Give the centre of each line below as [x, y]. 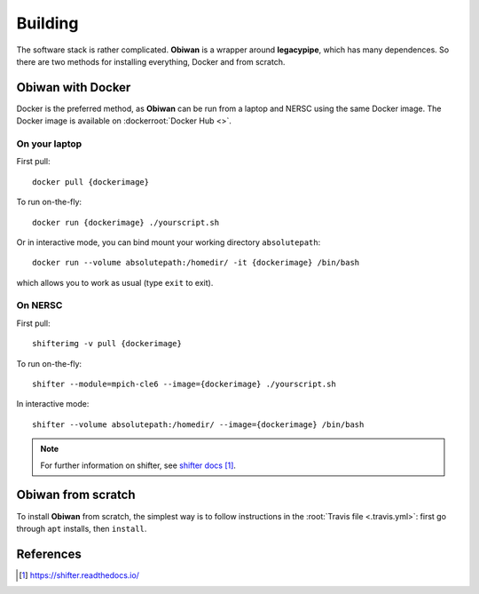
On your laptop [49, 144]
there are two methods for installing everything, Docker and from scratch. [151, 61]
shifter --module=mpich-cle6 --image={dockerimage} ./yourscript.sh [184, 384]
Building [47, 23]
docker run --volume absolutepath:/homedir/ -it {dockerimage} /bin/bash [196, 263]
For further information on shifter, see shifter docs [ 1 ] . [138, 465]
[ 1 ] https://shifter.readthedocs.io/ [79, 575]
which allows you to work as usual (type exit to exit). [115, 282]
